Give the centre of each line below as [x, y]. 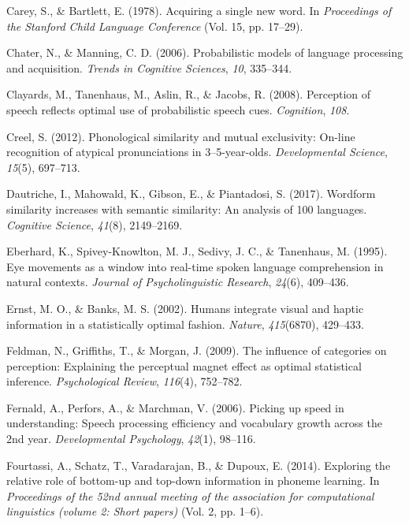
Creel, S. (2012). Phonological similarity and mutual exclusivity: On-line [181, 136]
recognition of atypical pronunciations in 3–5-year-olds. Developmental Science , [197, 152]
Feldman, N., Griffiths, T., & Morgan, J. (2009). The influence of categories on [197, 350]
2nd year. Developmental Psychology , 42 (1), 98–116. [131, 439]
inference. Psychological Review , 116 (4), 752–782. [125, 381]
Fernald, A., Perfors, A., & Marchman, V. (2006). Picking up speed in [175, 407]
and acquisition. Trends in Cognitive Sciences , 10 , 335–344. [149, 67]
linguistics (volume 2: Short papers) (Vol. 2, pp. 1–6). [135, 511]
